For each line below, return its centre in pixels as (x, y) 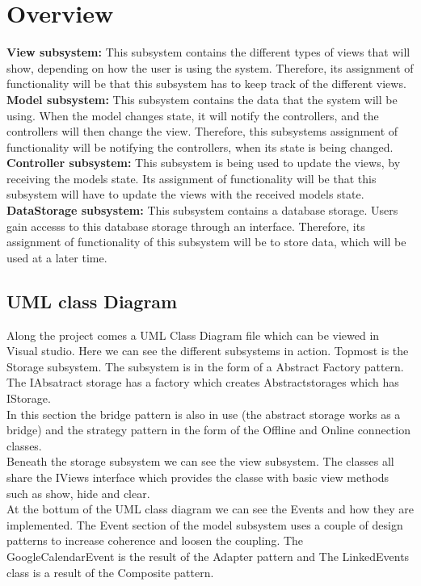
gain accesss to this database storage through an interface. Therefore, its (186, 226)
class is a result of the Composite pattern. (110, 572)
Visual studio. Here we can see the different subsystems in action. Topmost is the (208, 351)
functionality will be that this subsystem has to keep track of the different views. (206, 84)
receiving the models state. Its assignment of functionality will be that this (192, 178)
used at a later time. (57, 257)
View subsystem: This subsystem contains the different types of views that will (208, 52)
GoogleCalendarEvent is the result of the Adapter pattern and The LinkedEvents (208, 556)
